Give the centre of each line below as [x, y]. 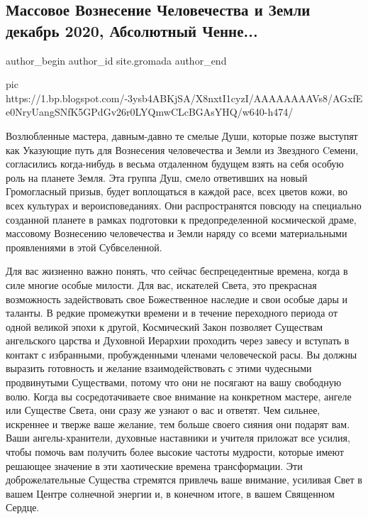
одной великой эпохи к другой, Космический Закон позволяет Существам [165, 326]
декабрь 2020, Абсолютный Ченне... [132, 30]
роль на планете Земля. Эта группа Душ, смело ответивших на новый [157, 177]
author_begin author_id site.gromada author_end [116, 60]
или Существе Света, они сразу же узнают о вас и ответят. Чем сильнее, [163, 410]
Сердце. [23, 507]
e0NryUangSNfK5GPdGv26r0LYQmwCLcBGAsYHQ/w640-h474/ [150, 112]
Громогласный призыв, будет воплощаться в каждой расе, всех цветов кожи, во [177, 191]
